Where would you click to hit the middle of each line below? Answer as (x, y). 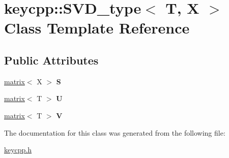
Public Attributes (51, 60)
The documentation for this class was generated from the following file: (115, 132)
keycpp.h (18, 150)
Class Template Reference (97, 28)
